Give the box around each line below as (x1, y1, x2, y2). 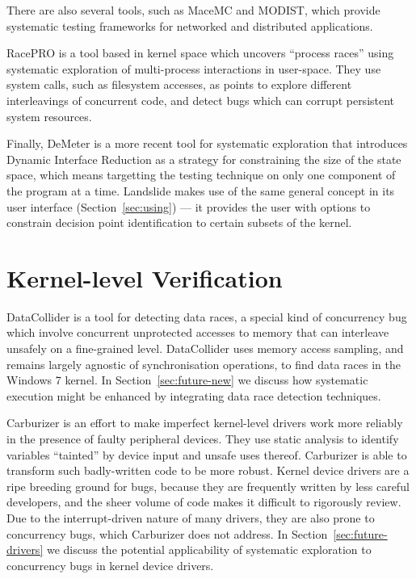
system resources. (6, 107, 92, 124)
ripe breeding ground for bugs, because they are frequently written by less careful (6, 477, 410, 494)
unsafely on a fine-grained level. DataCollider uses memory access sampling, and (6, 340, 404, 357)
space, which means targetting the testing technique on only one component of (6, 166, 396, 183)
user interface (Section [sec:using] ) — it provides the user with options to (6, 198, 371, 215)
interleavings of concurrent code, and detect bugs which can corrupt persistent (6, 91, 395, 108)
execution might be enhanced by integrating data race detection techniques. (6, 387, 381, 404)
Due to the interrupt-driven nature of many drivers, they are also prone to (6, 509, 375, 526)
